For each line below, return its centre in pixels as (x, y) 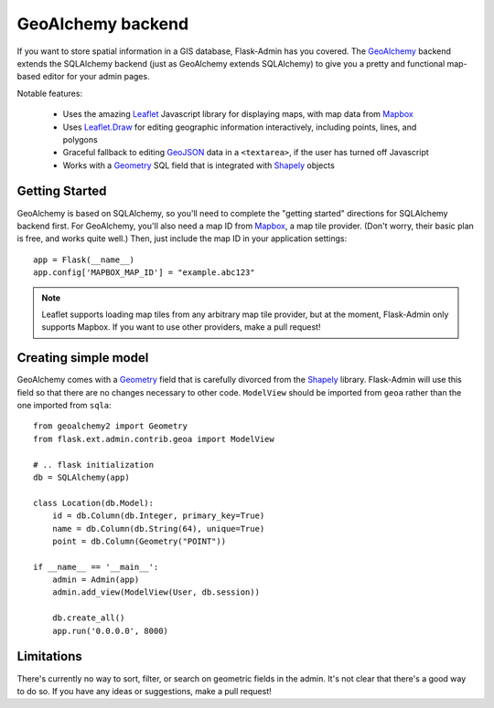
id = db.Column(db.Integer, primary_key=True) (158, 516)
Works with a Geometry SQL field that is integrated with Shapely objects (199, 165)
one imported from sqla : (64, 405)
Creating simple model (83, 358)
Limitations (49, 656)
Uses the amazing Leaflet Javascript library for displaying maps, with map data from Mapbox (238, 114)
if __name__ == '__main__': (96, 567)
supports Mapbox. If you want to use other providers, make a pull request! (181, 327)
